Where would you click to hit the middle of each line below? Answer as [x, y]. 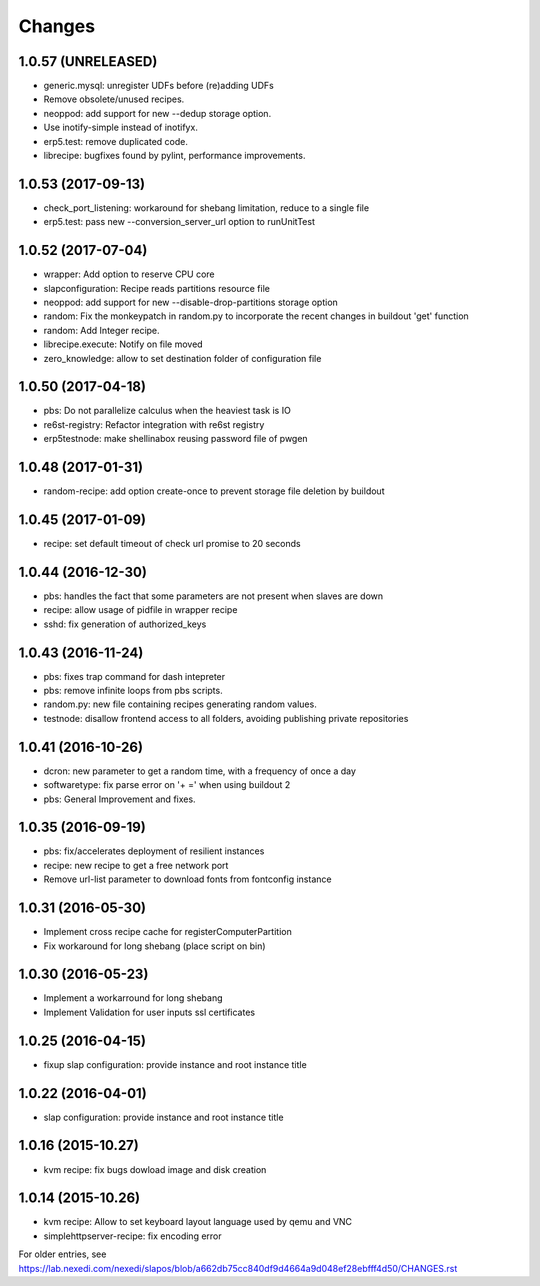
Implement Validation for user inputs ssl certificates [149, 1012]
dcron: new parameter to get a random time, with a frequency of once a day [200, 771]
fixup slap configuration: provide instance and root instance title [175, 1064]
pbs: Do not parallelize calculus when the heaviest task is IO [167, 411]
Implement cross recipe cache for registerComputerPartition [167, 932]
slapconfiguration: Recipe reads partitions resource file [156, 288]
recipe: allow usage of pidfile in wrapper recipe [140, 610]
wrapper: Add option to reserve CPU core [129, 274]
